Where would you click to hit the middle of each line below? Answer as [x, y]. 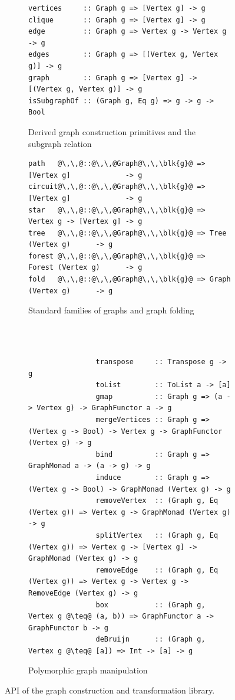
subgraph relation [60, 143]
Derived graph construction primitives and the [112, 131]
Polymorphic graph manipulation [88, 670]
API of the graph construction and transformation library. [110, 690]
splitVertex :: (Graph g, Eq [157, 535]
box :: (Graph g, [150, 605]
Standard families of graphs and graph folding [111, 310]
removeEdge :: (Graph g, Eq [157, 570]
